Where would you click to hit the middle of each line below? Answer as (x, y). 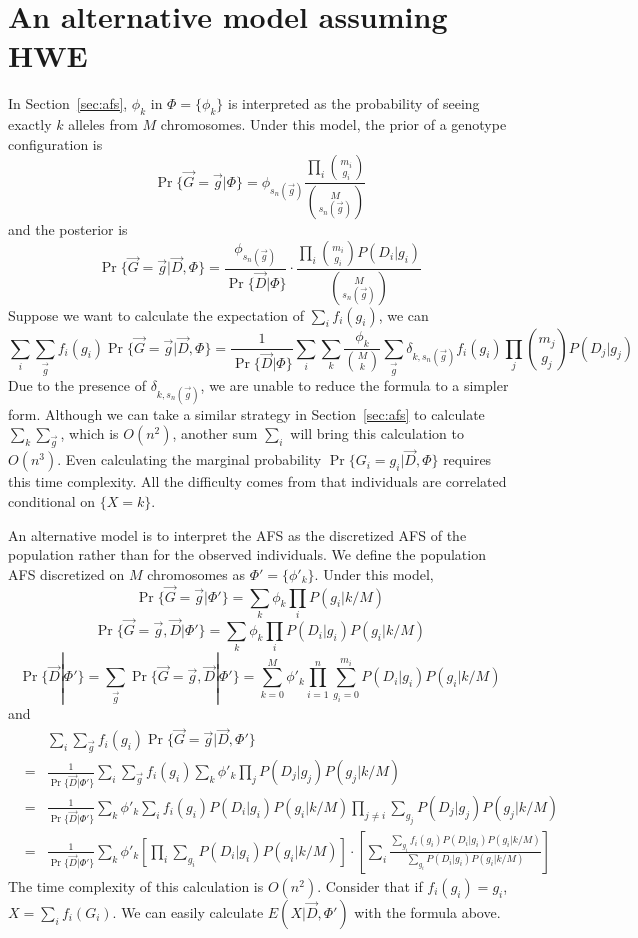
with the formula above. (427, 911)
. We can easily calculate (188, 911)
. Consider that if (370, 885)
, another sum (215, 433)
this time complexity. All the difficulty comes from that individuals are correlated (257, 481)
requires (467, 459)
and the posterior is (68, 229)
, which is (89, 433)
